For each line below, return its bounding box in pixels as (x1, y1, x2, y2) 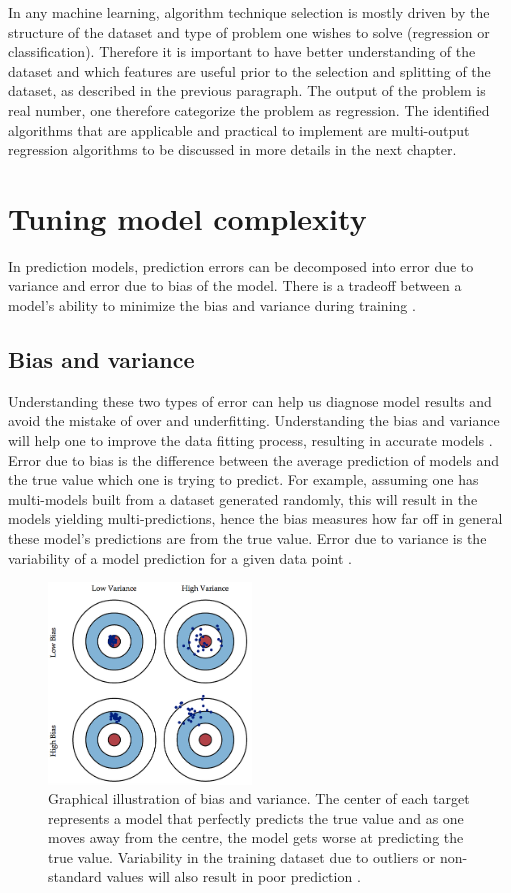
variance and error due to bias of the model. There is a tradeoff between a (8, 275, 462, 296)
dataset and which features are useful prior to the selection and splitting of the (8, 60, 491, 81)
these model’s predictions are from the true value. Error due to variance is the (8, 528, 487, 549)
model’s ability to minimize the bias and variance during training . (8, 295, 416, 316)
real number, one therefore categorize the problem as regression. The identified (8, 99, 490, 120)
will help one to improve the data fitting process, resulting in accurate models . (8, 430, 493, 451)
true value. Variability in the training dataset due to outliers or (48, 846, 436, 867)
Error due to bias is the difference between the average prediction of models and (8, 449, 500, 470)
